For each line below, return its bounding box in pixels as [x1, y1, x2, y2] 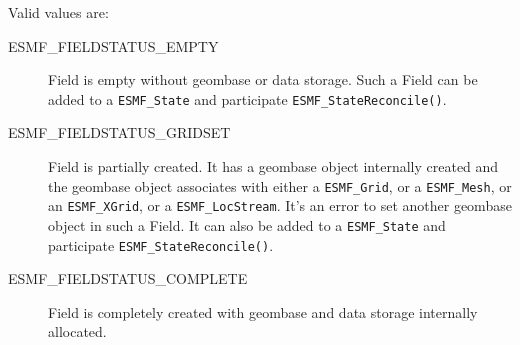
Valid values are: [8, 2, 109, 22]
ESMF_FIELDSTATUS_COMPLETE [8, 268, 248, 289]
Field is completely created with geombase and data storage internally [48, 301, 478, 322]
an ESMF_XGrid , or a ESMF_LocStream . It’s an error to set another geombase [48, 195, 512, 216]
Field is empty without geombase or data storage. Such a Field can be [48, 69, 478, 90]
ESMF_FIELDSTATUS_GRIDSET [8, 122, 231, 143]
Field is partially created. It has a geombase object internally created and [48, 156, 499, 177]
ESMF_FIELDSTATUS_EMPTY [8, 35, 219, 56]
